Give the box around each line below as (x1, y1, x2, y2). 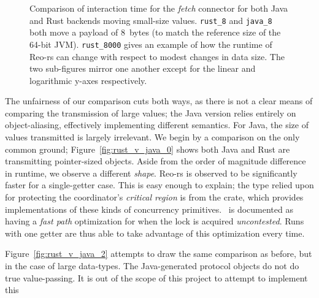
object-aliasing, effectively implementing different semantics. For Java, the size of (5, 118, 309, 131)
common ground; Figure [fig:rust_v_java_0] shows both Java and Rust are (5, 142, 290, 155)
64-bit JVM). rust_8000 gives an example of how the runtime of (29, 37, 272, 50)
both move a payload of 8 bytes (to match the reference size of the (29, 26, 281, 39)
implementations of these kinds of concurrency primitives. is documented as (5, 202, 293, 215)
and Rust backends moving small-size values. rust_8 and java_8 (29, 13, 272, 26)
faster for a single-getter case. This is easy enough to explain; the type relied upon (5, 178, 314, 191)
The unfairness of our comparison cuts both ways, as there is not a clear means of (5, 94, 313, 107)
